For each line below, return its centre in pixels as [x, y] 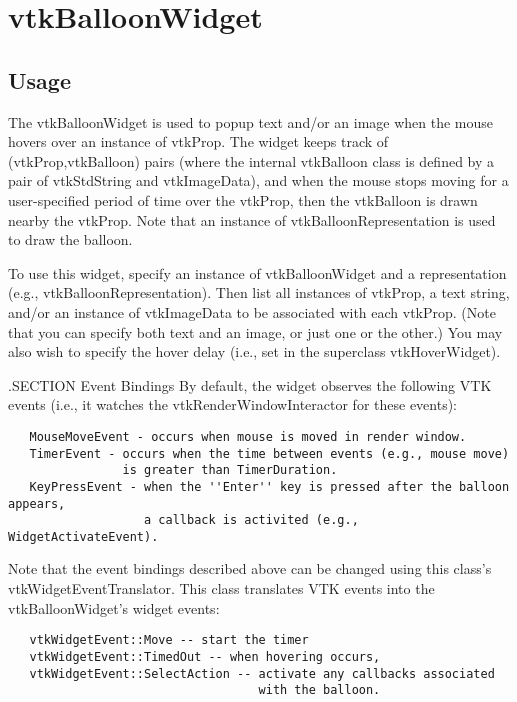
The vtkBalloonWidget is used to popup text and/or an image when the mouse [251, 121]
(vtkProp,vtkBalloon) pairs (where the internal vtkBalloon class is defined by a [251, 160]
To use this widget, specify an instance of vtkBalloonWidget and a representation [257, 272]
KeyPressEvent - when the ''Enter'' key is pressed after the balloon [269, 486]
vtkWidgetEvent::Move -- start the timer [169, 640]
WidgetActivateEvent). [83, 536]
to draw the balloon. [70, 239]
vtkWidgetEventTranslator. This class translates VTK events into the [221, 588]
